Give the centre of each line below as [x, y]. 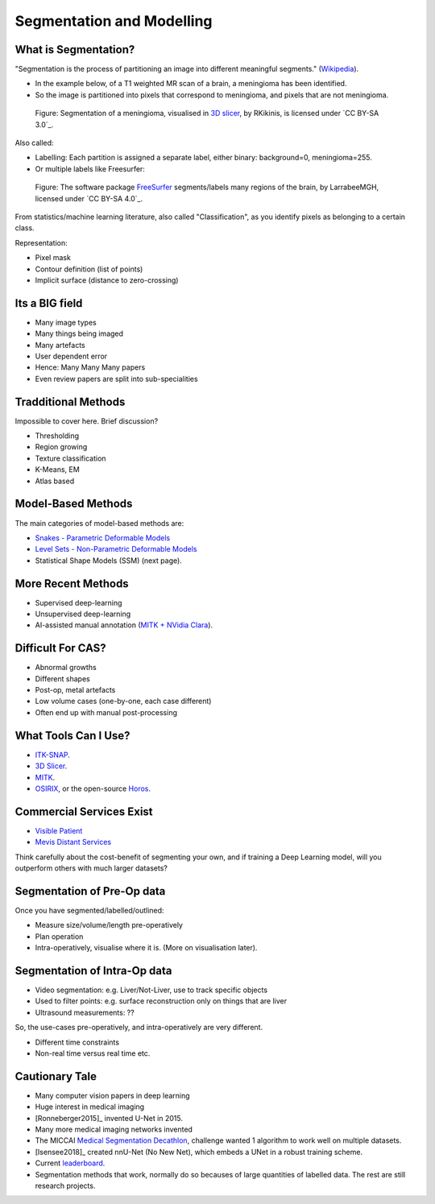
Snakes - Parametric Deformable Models [103, 538]
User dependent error [71, 356]
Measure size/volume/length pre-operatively [109, 925]
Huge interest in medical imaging [90, 1107]
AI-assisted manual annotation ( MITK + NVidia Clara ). [124, 625]
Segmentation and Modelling [114, 21]
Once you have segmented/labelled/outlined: [89, 910]
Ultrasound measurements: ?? [85, 1012]
